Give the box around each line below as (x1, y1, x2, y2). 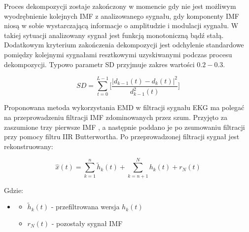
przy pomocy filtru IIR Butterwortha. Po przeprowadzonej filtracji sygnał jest (4, 131, 240, 142)
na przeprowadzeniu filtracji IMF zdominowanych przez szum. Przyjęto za (4, 112, 227, 122)
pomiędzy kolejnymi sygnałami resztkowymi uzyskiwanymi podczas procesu (4, 49, 232, 59)
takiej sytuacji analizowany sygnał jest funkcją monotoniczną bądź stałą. (4, 30, 224, 40)
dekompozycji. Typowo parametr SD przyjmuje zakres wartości (4, 59, 195, 69)
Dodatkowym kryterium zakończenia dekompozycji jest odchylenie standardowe (4, 39, 244, 50)
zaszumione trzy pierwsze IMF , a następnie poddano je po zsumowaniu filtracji (4, 121, 245, 132)
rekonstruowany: (4, 141, 53, 151)
